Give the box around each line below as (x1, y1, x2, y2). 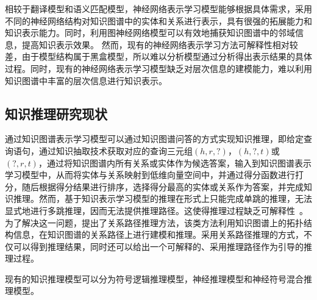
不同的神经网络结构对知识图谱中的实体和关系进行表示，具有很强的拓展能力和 (5, 14, 312, 27)
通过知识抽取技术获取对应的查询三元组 (38, 144, 193, 157)
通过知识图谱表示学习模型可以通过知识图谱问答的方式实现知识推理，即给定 (5, 132, 304, 145)
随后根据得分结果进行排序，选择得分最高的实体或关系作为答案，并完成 (21, 180, 304, 193)
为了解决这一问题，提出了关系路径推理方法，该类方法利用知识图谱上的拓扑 (5, 216, 304, 229)
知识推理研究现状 (5, 104, 107, 123)
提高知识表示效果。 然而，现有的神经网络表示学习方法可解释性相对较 (21, 38, 298, 51)
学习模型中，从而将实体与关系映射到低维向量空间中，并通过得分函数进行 (5, 168, 295, 181)
